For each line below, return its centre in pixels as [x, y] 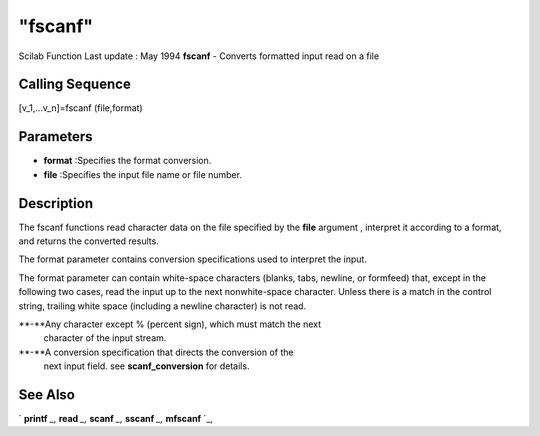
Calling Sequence [75, 84]
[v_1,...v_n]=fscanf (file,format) [81, 108]
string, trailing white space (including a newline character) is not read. [162, 306]
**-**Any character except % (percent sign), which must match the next [170, 324]
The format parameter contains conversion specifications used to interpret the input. [192, 259]
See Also [46, 394]
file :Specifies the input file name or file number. [142, 174]
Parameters [55, 136]
